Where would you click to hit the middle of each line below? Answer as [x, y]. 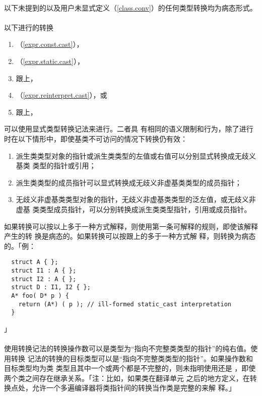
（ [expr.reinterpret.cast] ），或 [61, 95]
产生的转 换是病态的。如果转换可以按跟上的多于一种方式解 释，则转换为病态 [130, 236]
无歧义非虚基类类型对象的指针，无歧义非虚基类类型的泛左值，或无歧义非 [136, 199]
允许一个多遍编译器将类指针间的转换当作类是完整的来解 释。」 [134, 388]
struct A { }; [35, 262]
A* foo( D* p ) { [40, 295]
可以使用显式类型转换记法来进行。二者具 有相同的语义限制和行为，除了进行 [129, 129]
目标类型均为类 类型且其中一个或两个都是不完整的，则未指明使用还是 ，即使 [130, 368]
